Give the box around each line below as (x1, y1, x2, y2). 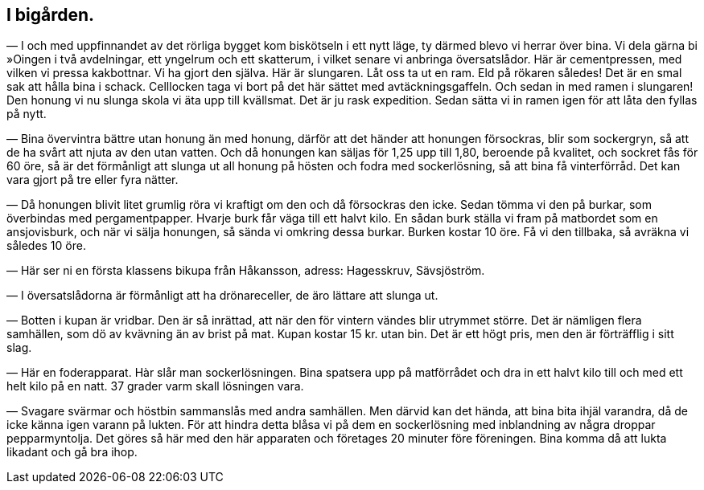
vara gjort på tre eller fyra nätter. (6, 173, 179, 187)
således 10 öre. (6, 239, 86, 253)
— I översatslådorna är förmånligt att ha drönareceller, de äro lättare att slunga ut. (6, 288, 438, 303)
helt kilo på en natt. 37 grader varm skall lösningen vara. (6, 379, 304, 394)
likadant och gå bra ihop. (6, 445, 138, 459)
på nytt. (6, 107, 47, 121)
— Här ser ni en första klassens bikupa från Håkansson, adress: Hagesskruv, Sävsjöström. (6, 263, 485, 278)
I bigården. (6, 5, 95, 25)
